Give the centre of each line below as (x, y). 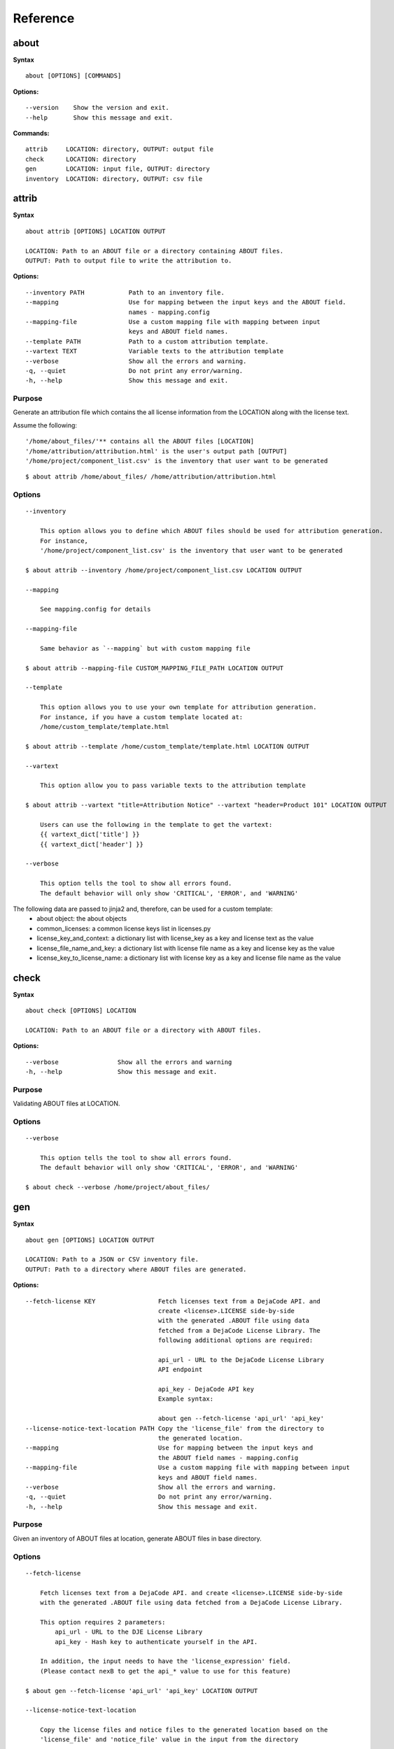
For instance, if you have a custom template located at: (141, 717)
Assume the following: (45, 425)
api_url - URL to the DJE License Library (129, 1632)
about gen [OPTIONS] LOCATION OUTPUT (90, 1240)
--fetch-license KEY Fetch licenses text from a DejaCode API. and (173, 1301)
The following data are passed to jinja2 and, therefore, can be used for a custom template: (143, 909)
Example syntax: (185, 1399)
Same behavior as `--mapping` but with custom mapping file (145, 648)
